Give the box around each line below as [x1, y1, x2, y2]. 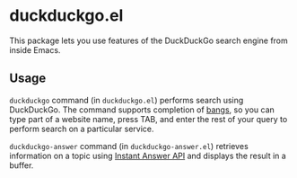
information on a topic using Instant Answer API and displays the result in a [9, 150, 287, 161]
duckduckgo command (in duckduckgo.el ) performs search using [9, 94, 244, 105]
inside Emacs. [9, 44, 61, 55]
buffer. [9, 159, 34, 171]
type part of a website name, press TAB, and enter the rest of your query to [9, 113, 288, 124]
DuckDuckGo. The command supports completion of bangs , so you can [9, 104, 275, 115]
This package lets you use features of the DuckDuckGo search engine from [9, 35, 289, 46]
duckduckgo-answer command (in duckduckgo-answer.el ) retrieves [9, 140, 249, 151]
